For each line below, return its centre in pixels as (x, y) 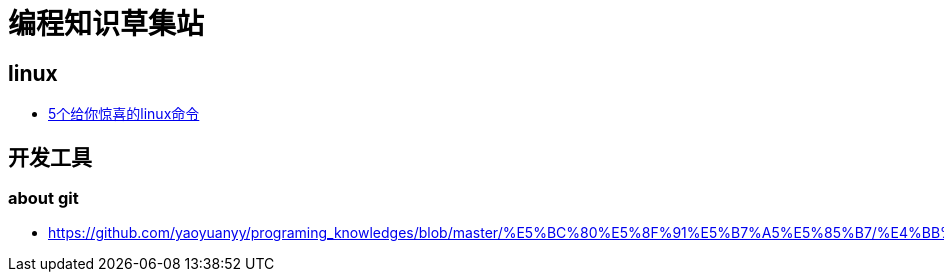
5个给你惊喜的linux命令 (124, 114)
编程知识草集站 (106, 24)
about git (43, 198)
